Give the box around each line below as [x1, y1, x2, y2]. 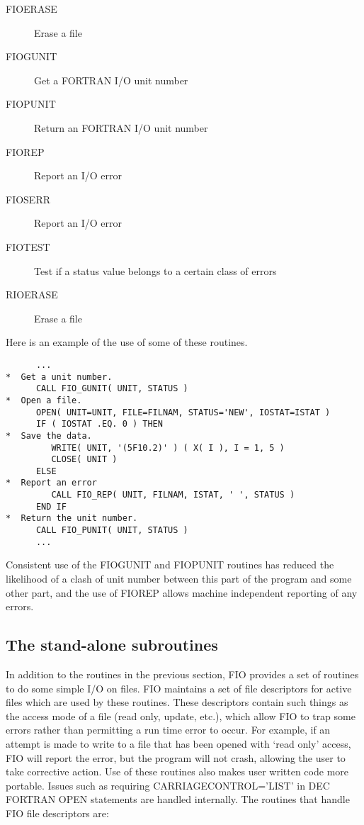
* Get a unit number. [6, 371, 113, 382]
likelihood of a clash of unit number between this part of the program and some [6, 571, 352, 585]
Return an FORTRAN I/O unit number [34, 120, 208, 135]
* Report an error [6, 478, 97, 488]
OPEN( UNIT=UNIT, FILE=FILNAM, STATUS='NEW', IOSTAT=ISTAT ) [35, 407, 331, 417]
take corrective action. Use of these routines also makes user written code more [6, 764, 348, 779]
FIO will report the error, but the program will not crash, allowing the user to [6, 750, 346, 765]
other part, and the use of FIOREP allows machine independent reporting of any [6, 585, 358, 600]
